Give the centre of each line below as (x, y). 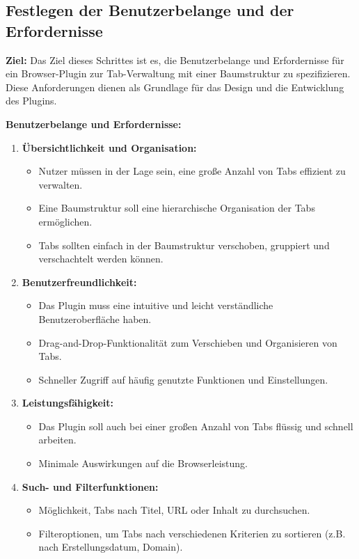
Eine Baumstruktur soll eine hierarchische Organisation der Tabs (177, 208)
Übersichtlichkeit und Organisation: (109, 147)
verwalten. (61, 184)
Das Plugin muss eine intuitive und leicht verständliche (156, 305)
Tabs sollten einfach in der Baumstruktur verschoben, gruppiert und (184, 245)
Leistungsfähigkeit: (68, 403)
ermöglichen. (65, 221)
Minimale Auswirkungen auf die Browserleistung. (143, 463)
